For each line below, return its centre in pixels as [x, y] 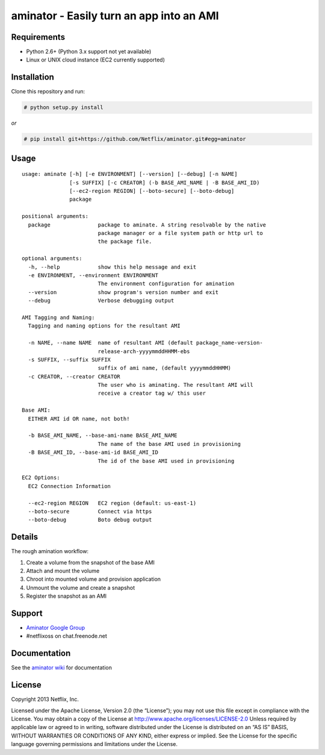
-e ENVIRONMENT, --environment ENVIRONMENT [93, 275]
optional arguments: [52, 258]
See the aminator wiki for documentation [62, 668]
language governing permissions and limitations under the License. [94, 744]
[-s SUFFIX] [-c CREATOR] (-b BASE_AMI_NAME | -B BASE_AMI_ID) [165, 183]
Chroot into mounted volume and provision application [94, 579]
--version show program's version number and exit [123, 292]
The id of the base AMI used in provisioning [166, 461]
